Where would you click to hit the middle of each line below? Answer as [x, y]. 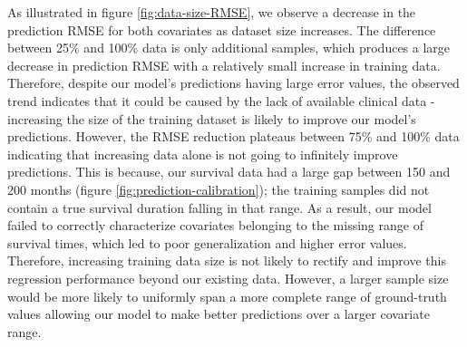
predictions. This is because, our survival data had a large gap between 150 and [229, 172]
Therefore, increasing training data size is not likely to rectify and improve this [227, 260]
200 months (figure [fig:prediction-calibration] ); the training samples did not [219, 189]
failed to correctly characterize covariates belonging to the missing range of [215, 225]
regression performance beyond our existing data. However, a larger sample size [228, 278]
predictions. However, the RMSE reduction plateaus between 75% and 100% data [233, 136]
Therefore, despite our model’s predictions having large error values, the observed [233, 83]
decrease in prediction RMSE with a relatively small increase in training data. [224, 65]
